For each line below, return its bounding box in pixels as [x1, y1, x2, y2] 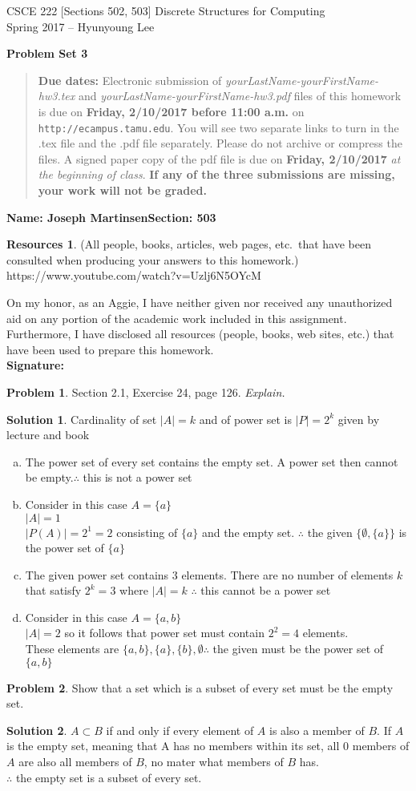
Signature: [6, 357, 64, 373]
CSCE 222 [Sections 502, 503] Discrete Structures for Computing [6, 2, 325, 18]
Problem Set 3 [6, 45, 88, 62]
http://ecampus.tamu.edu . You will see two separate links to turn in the [38, 119, 399, 135]
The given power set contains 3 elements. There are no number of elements [25, 566, 394, 583]
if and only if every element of [106, 721, 254, 738]
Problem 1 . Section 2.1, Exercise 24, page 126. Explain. [6, 383, 285, 400]
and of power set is [199, 410, 293, 427]
